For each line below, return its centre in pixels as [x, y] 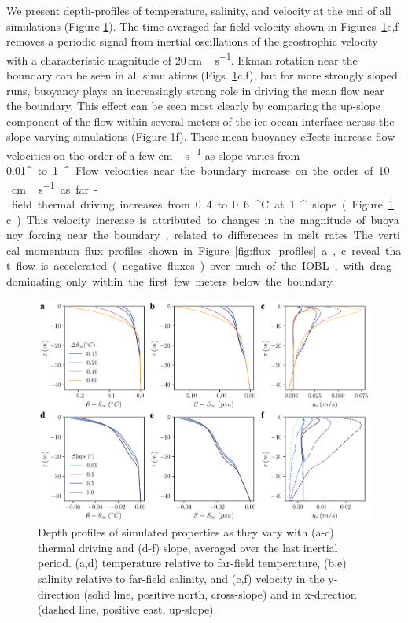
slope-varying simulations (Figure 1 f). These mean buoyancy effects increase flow [201, 136]
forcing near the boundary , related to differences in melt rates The [200, 235]
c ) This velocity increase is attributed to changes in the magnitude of [186, 219]
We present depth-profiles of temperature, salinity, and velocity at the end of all [199, 10]
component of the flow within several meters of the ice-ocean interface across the [200, 121]
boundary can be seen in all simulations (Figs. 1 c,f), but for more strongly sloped [202, 75]
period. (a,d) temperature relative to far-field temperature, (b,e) [192, 563]
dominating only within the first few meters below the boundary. [171, 281]
